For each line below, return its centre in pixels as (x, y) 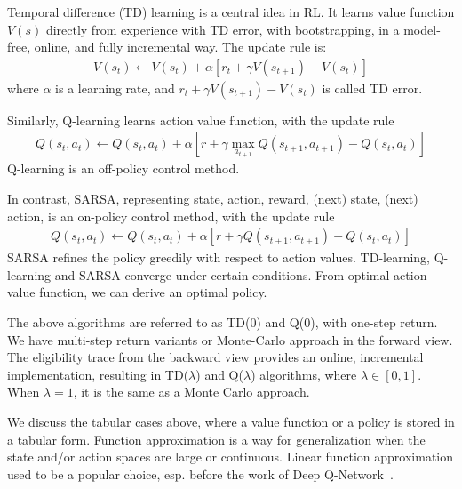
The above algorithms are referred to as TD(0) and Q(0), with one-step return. (223, 322)
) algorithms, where (304, 374)
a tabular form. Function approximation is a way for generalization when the (216, 439)
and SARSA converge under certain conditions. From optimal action (241, 274)
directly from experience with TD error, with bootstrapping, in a (223, 29)
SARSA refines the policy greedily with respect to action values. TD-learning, (219, 257)
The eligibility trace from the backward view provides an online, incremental (215, 357)
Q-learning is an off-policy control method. (123, 168)
